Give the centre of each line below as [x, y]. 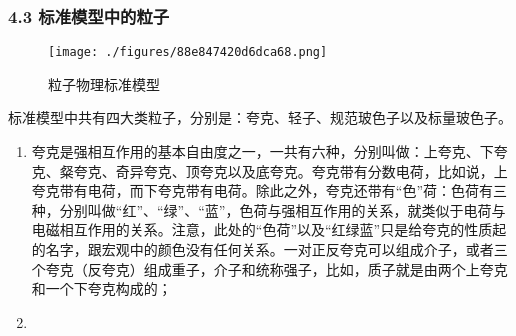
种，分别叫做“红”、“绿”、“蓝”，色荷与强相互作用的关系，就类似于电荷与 [268, 209]
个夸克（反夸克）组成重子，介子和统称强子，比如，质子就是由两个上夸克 [269, 268]
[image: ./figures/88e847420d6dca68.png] [188, 52]
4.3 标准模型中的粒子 [89, 15]
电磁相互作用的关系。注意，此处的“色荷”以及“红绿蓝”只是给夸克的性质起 [269, 229]
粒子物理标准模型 [104, 83]
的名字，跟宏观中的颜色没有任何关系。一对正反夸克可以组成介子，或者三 [269, 249]
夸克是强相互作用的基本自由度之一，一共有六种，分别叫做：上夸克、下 [262, 151]
